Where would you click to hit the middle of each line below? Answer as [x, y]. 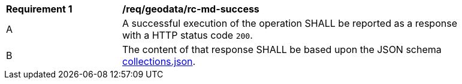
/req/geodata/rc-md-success [191, 9]
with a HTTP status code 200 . [188, 35]
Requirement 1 [39, 9]
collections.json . [159, 61]
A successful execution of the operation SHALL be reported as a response [290, 23]
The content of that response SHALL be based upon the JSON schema [282, 49]
